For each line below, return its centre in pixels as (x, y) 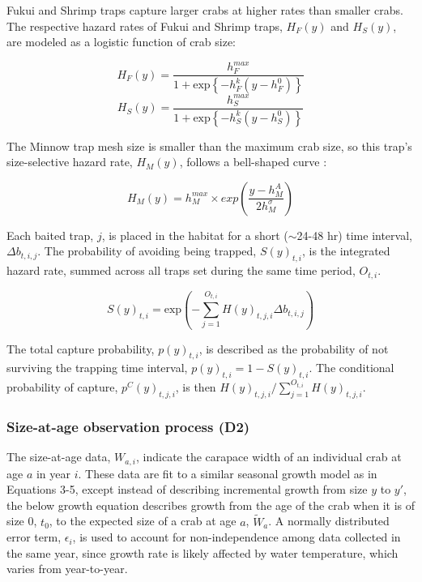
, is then (196, 387)
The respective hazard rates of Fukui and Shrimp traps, (145, 26)
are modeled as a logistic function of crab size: (121, 42)
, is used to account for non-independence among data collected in (237, 537)
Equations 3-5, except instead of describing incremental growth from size (187, 489)
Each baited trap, (50, 235)
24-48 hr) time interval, (354, 235)
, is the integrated (346, 251)
